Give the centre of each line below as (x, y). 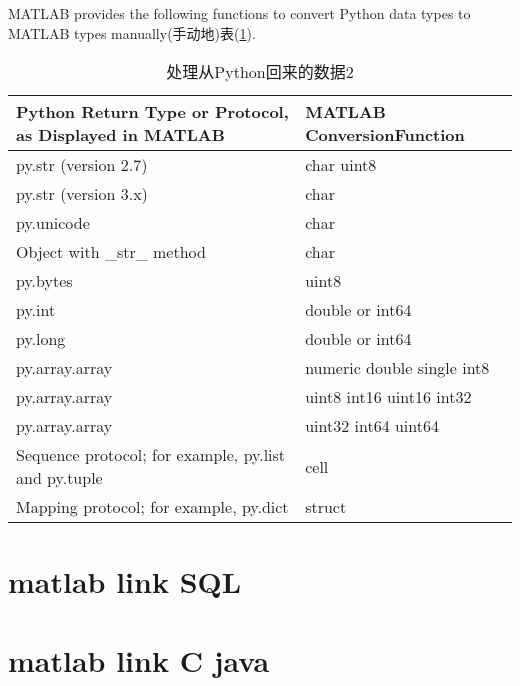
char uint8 (341, 165)
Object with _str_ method (111, 252)
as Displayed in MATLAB (120, 135)
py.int (36, 310)
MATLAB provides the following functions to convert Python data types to (239, 13)
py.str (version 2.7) (82, 165)
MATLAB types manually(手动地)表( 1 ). (132, 32)
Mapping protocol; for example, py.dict (152, 507)
